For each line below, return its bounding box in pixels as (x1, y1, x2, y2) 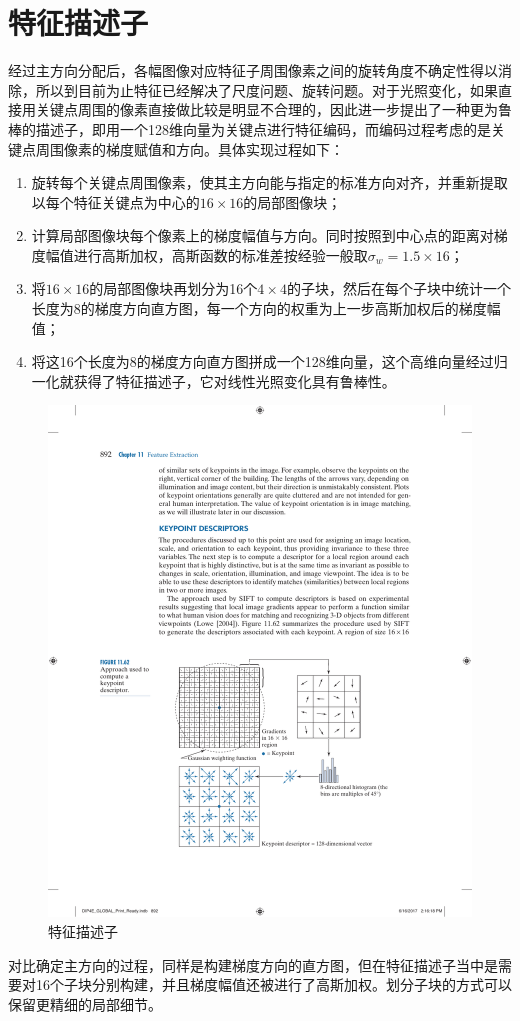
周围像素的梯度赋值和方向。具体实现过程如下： (35, 138, 344, 159)
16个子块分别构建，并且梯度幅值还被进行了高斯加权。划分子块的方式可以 (35, 974, 512, 995)
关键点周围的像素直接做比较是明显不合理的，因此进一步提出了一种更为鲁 (35, 99, 512, 120)
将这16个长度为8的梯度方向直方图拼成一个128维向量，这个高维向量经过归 (31, 351, 508, 372)
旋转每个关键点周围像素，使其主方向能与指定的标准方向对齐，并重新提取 (31, 172, 508, 193)
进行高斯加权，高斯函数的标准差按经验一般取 (73, 244, 368, 265)
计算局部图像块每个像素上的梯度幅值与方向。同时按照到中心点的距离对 (31, 225, 494, 246)
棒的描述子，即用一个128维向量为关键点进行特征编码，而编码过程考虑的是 (8, 118, 491, 139)
